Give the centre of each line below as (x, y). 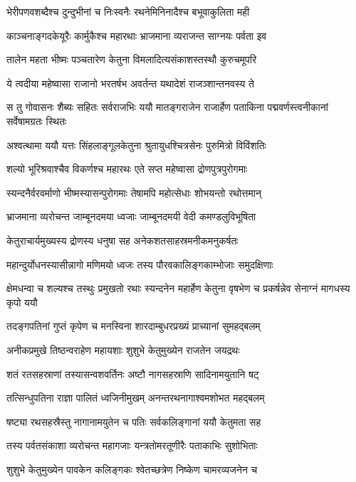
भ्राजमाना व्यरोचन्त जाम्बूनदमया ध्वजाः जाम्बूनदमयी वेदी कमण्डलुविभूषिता (131, 216)
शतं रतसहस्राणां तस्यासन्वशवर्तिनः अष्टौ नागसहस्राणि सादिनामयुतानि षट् (133, 374)
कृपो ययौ (22, 302)
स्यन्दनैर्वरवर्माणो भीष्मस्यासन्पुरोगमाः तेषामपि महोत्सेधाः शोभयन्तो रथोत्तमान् (134, 192)
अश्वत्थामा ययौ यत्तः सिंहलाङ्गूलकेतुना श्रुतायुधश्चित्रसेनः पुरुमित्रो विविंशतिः (136, 145)
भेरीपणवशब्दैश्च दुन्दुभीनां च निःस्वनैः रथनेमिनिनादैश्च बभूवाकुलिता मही (128, 11)
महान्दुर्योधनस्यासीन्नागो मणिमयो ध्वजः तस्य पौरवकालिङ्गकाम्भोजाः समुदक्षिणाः (140, 264)
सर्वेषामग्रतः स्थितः (37, 120)
